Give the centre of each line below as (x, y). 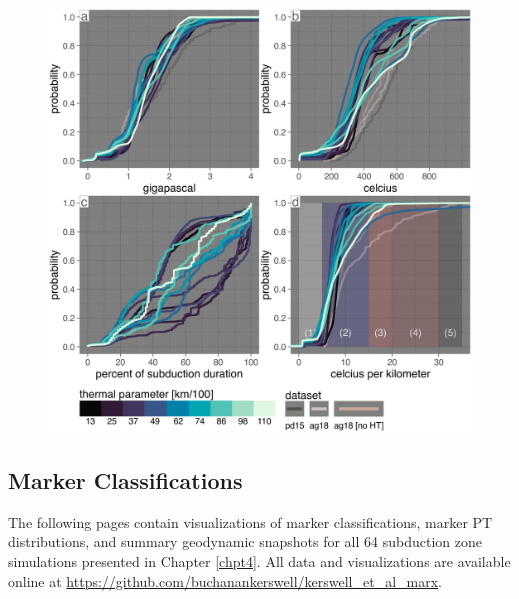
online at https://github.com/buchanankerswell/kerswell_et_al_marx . (225, 580)
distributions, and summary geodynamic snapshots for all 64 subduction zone (245, 541)
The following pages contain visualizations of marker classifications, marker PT (250, 521)
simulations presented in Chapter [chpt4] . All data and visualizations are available (259, 560)
